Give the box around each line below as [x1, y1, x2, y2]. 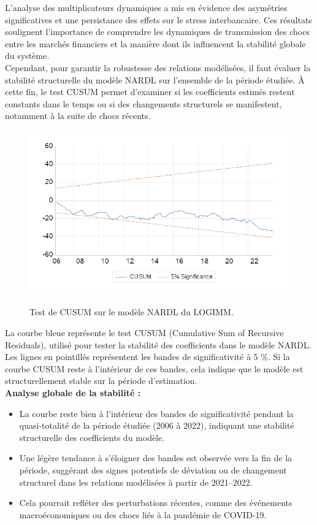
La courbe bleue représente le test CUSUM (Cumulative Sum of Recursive [5, 326, 284, 339]
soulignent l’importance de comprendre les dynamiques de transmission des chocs [5, 25, 310, 38]
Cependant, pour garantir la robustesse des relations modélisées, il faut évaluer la [5, 61, 311, 74]
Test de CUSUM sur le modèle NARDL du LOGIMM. [29, 305, 234, 318]
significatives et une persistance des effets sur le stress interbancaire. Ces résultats [5, 13, 312, 26]
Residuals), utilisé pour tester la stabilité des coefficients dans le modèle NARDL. [5, 338, 311, 351]
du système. [5, 49, 50, 62]
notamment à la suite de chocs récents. [5, 109, 151, 122]
